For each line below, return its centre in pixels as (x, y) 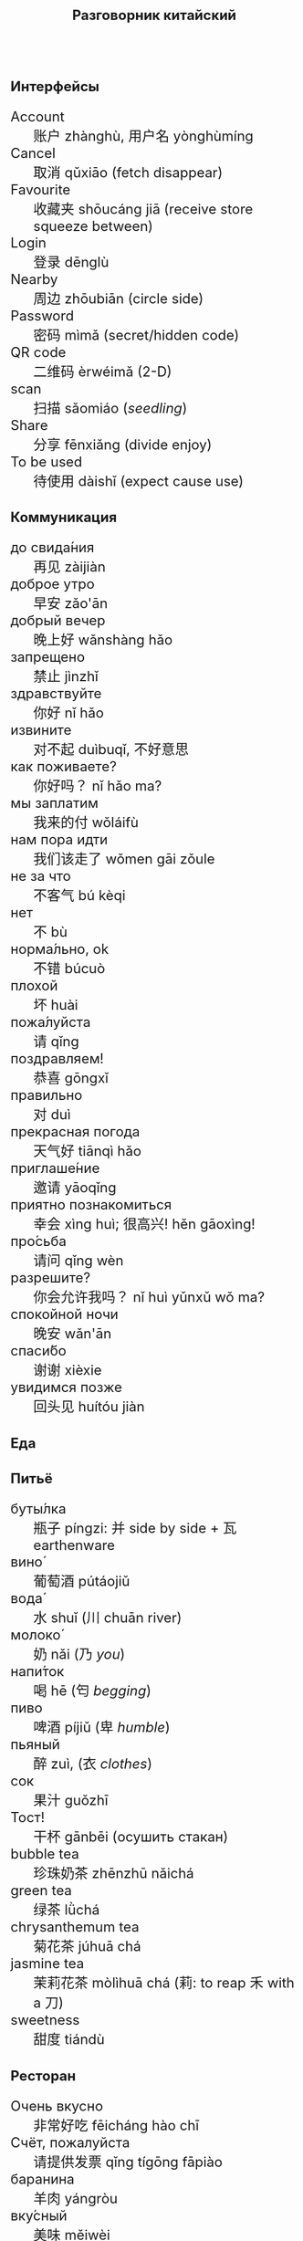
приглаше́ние (55, 1168)
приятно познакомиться (91, 1205)
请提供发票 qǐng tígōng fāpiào (128, 2162)
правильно (47, 1095)
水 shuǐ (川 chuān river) (108, 1618)
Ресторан (43, 2076)
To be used (47, 461)
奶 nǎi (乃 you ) (79, 1655)
